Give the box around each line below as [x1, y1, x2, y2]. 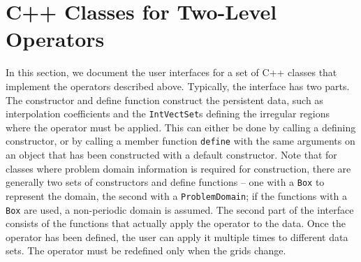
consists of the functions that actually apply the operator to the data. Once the [6, 216, 346, 231]
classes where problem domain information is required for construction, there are [6, 161, 351, 175]
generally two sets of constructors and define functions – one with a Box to [6, 175, 325, 189]
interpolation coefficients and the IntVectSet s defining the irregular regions [6, 106, 330, 121]
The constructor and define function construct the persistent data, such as [6, 92, 323, 107]
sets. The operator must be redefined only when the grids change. [6, 243, 286, 258]
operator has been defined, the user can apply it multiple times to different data [6, 229, 348, 244]
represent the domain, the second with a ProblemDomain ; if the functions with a [6, 188, 347, 203]
